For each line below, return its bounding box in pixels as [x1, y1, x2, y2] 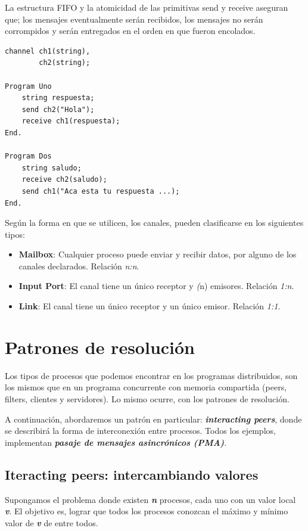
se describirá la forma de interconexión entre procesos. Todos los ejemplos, [5, 424, 276, 437]
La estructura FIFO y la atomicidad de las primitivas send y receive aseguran [5, 1, 288, 13]
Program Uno [5, 82, 52, 91]
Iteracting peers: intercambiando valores [5, 465, 259, 483]
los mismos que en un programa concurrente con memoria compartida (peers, [5, 381, 287, 393]
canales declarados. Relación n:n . [18, 259, 139, 272]
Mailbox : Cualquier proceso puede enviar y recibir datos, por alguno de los [18, 248, 297, 260]
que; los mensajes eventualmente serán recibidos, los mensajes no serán [5, 13, 263, 25]
